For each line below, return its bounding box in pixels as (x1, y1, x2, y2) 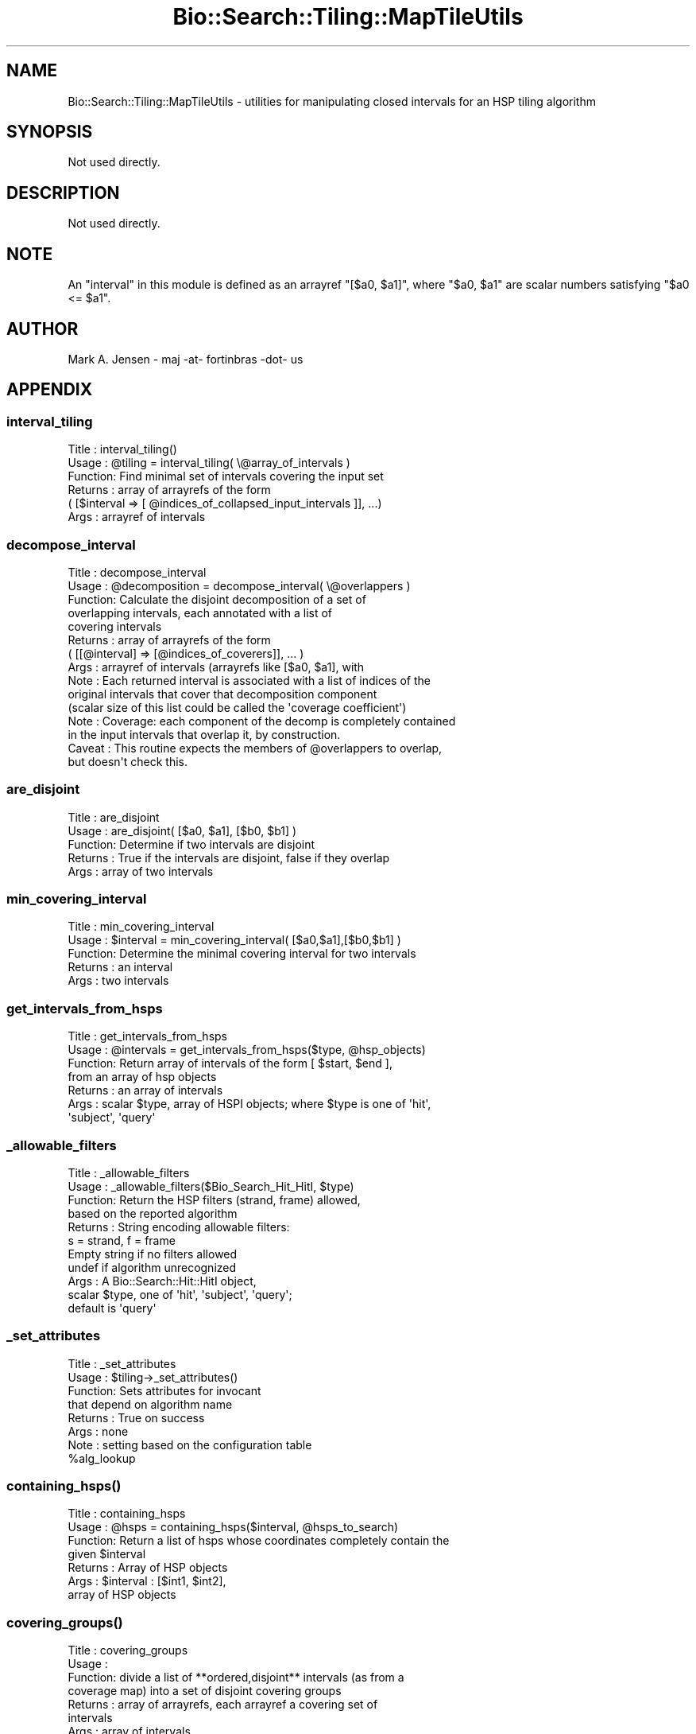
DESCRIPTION (6, 182, 120, 203)
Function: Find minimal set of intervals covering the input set (68, 469, 384, 484)
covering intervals (68, 619, 162, 633)
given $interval (68, 1547, 146, 1561)
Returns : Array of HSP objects (68, 1561, 228, 1575)
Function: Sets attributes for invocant (68, 1383, 261, 1398)
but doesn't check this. (68, 754, 188, 768)
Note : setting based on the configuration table (68, 1437, 312, 1452)
